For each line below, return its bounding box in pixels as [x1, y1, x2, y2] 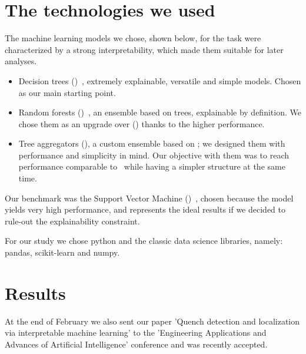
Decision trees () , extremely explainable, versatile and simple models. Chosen [18, 74, 301, 87]
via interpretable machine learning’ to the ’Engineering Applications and [5, 326, 267, 339]
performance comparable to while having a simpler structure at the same [18, 160, 285, 173]
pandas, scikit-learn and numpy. [5, 246, 120, 259]
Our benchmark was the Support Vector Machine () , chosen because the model [5, 191, 294, 204]
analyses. [5, 55, 37, 67]
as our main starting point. [18, 86, 116, 98]
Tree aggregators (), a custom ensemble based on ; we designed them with [18, 137, 285, 150]
